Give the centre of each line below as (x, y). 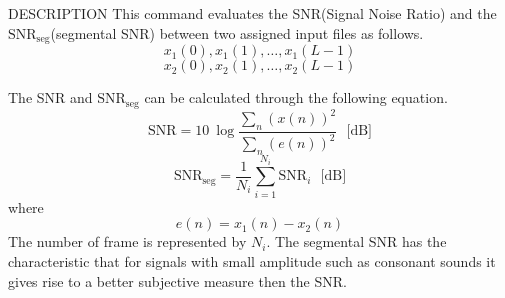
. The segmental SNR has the (356, 241)
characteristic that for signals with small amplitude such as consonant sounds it (252, 260)
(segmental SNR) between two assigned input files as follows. (237, 32)
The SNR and (50, 97)
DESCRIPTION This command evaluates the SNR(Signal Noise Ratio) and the (252, 13)
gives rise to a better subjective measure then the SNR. (177, 280)
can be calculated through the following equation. (296, 97)
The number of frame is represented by (127, 241)
